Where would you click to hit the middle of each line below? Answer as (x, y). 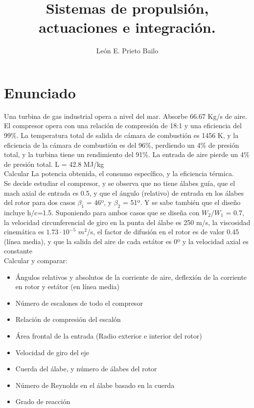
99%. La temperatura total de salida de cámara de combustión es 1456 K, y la (121, 135)
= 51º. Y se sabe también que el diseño (182, 202)
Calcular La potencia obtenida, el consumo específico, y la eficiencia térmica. (119, 173)
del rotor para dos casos (40, 202)
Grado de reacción (43, 401)
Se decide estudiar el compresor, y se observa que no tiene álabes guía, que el (120, 183)
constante (18, 251)
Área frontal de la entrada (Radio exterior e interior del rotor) (109, 335)
